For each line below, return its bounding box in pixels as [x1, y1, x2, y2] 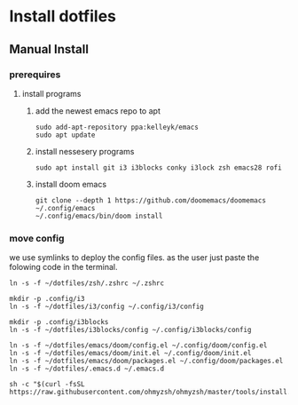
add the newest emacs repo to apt [35, 105, 161, 116]
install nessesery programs [35, 146, 135, 156]
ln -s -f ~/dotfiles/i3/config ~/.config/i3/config [9, 302, 204, 312]
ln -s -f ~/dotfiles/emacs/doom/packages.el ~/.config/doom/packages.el [9, 357, 284, 366]
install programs [21, 88, 82, 99]
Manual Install [9, 42, 89, 57]
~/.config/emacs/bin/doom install [35, 211, 163, 220]
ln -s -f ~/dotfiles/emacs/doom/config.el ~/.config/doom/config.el [9, 341, 268, 350]
